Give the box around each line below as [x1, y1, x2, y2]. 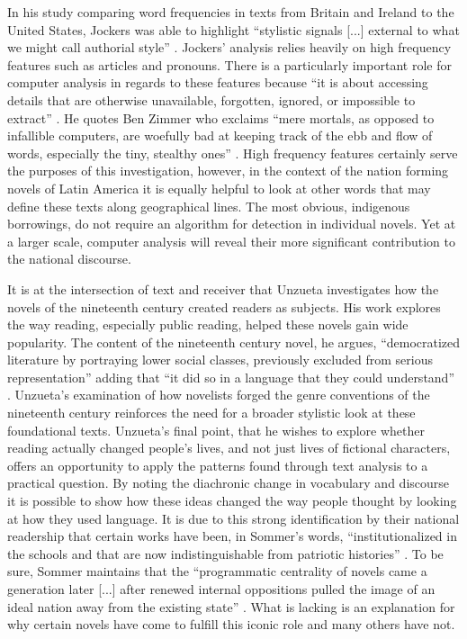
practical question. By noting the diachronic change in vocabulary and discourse [7, 473, 450, 492]
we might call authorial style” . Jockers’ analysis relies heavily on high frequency [7, 38, 452, 57]
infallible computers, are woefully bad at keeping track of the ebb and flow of [7, 126, 433, 145]
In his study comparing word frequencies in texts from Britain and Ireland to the [7, 3, 454, 21]
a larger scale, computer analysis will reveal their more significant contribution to [7, 231, 455, 250]
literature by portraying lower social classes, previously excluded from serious [7, 350, 433, 369]
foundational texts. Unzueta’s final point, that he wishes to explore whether [7, 420, 425, 439]
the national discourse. [7, 249, 131, 268]
